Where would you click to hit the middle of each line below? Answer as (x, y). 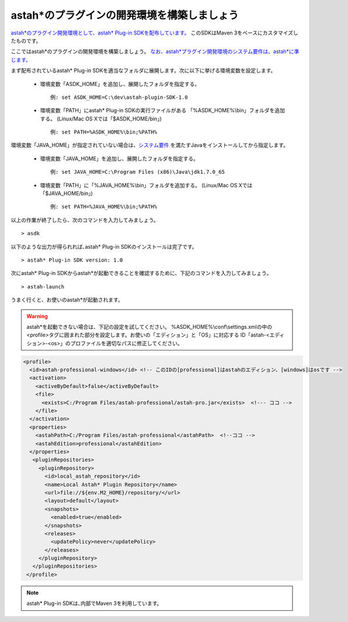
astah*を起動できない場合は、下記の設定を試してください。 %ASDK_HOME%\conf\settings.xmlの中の (149, 327)
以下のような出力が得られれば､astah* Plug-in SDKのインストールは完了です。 (104, 246)
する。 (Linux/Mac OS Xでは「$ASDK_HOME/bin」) (101, 118)
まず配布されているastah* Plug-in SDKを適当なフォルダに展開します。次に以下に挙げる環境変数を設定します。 (143, 71)
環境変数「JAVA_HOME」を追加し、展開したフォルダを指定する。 (119, 159)
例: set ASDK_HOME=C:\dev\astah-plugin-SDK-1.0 (119, 97)
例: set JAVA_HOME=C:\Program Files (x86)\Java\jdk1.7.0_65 (138, 172)
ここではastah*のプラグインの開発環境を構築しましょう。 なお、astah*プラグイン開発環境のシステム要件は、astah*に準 (155, 51)
